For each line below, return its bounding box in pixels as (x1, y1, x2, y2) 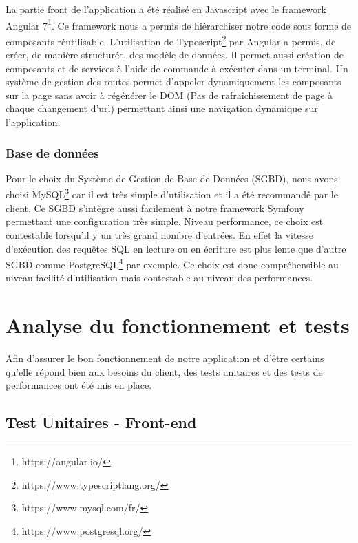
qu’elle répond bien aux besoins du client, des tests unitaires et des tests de (6, 364, 323, 379)
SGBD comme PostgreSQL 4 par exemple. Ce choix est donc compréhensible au (6, 255, 339, 271)
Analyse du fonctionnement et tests (6, 311, 350, 339)
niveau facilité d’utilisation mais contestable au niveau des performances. (6, 270, 313, 285)
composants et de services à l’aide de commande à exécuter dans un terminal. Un (6, 61, 348, 75)
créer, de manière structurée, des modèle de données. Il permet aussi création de (6, 47, 344, 62)
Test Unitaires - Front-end (6, 412, 197, 433)
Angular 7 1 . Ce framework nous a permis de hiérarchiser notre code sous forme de (6, 16, 352, 32)
